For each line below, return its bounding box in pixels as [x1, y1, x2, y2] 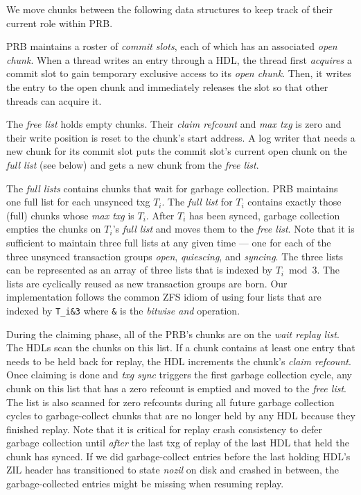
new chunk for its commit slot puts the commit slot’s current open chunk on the [6, 144, 347, 158]
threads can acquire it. [6, 93, 102, 108]
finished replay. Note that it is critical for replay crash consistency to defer [6, 421, 323, 436]
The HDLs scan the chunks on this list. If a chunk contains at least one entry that [6, 340, 355, 355]
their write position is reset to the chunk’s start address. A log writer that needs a [6, 130, 355, 144]
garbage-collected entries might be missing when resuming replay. [6, 476, 284, 491]
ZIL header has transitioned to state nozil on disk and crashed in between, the [6, 462, 340, 477]
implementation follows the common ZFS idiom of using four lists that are [6, 290, 322, 304]
